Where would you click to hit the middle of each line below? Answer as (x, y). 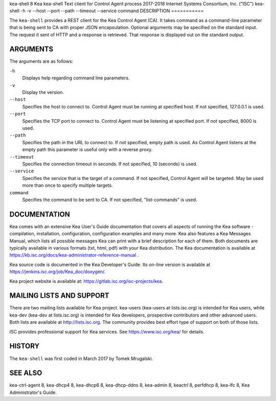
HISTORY (25, 346)
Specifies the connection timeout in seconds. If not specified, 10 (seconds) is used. (110, 164)
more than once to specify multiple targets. (68, 185)
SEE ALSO (26, 373)
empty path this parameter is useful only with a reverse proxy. (87, 150)
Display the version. (43, 93)
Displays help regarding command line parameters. (76, 78)
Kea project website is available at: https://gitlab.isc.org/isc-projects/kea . (86, 281)
